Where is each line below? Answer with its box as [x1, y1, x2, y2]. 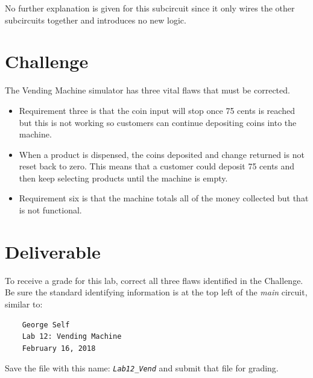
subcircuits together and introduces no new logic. [5, 13, 186, 26]
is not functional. [19, 204, 82, 216]
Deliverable [5, 239, 101, 263]
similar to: [5, 297, 43, 310]
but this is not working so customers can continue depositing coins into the [19, 116, 297, 128]
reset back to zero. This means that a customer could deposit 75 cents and [19, 160, 295, 172]
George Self [22, 320, 70, 329]
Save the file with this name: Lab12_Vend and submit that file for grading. [5, 362, 279, 374]
